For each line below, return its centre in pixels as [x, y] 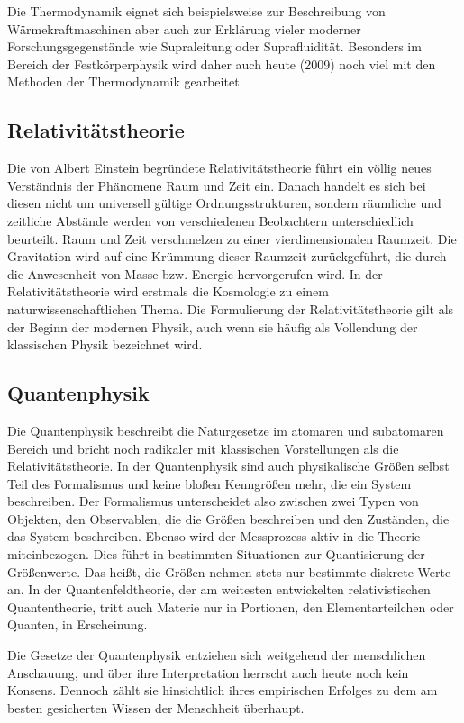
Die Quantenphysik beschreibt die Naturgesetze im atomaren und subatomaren [226, 430]
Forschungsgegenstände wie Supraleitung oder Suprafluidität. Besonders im [214, 46]
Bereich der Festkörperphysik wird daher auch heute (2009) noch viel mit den [222, 63]
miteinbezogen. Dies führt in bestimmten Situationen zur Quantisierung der [216, 554]
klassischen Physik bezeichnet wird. [105, 344]
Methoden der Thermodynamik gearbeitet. [125, 81]
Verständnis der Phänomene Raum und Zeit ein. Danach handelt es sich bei [217, 185]
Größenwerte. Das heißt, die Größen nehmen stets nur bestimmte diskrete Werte [229, 571]
